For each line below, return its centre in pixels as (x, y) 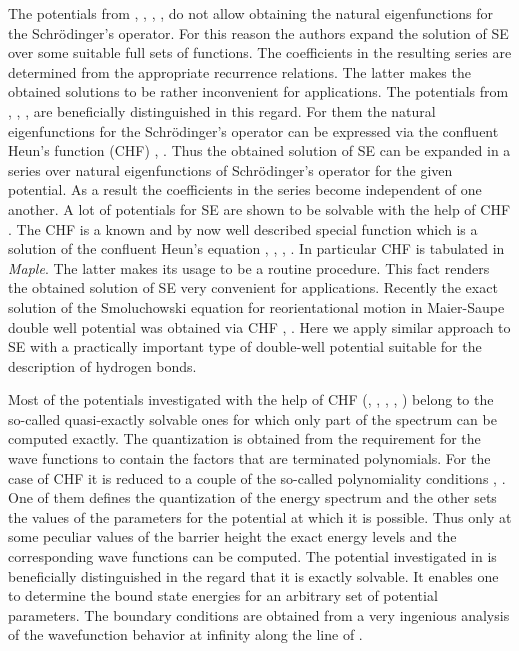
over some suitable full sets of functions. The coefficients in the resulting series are (260, 52)
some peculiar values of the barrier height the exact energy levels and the (232, 536)
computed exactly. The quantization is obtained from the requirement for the (244, 438)
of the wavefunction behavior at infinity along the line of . (185, 634)
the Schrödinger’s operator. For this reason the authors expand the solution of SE (258, 32)
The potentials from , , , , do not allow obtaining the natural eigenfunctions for (250, 13)
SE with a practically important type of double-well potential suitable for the (245, 346)
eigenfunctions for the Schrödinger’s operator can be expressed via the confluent (253, 130)
